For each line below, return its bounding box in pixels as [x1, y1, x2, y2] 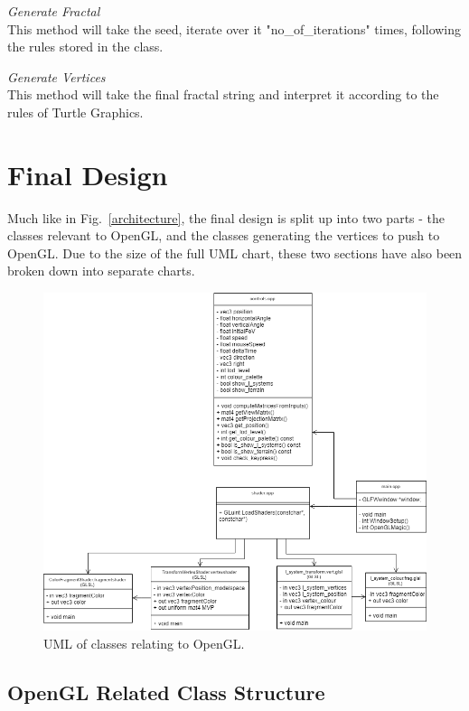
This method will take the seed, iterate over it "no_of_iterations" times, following [7, 19, 462, 38]
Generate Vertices [7, 67, 106, 86]
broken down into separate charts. [7, 261, 195, 280]
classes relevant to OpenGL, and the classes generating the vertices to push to [7, 226, 440, 245]
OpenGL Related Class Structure [7, 678, 325, 706]
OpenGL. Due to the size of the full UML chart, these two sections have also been [7, 243, 463, 262]
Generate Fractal [7, 2, 100, 20]
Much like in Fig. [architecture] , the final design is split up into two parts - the [7, 208, 446, 227]
